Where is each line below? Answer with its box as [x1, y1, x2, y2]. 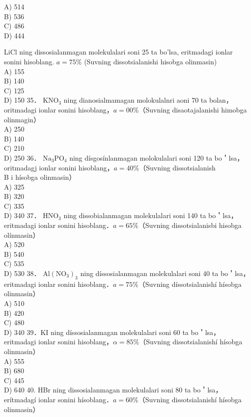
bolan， [209, 95, 233, 105]
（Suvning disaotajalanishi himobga [139, 104, 247, 114]
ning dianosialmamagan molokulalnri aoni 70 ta [63, 95, 207, 105]
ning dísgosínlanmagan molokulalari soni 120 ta [69, 152, 212, 163]
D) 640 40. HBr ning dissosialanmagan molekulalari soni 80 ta [4, 385, 191, 395]
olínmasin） [4, 229, 40, 240]
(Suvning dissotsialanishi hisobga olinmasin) [84, 56, 217, 66]
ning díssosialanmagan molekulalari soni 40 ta [80, 268, 219, 278]
